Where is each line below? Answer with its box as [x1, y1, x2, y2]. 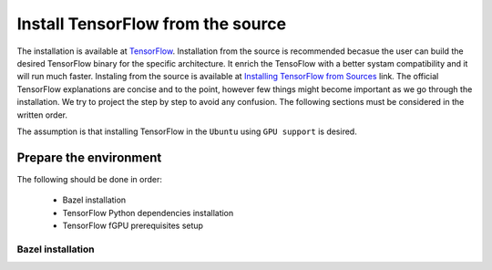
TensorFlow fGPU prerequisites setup [62, 220, 204, 231]
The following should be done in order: [16, 173, 163, 184]
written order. [16, 109, 68, 120]
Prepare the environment [16, 150, 162, 165]
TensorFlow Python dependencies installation [62, 207, 234, 218]
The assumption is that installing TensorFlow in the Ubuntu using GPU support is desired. [16, 126, 357, 137]
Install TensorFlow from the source [16, 14, 287, 34]
